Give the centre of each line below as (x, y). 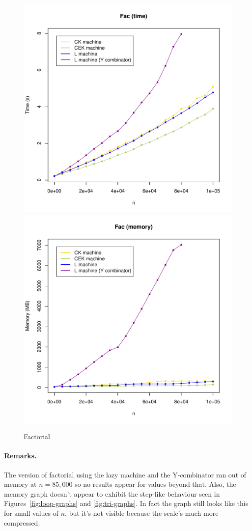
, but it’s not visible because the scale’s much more (142, 513)
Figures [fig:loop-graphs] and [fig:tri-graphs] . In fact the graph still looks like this (126, 503)
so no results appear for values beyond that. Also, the (155, 484)
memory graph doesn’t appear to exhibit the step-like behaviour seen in (112, 493)
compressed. (22, 522)
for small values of (31, 513)
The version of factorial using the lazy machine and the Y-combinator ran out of (125, 474)
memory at (20, 484)
